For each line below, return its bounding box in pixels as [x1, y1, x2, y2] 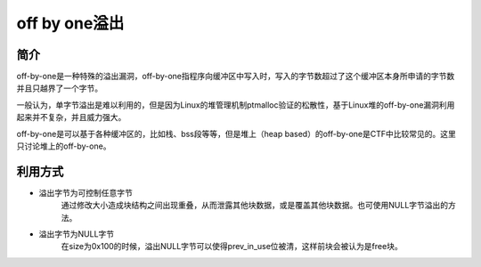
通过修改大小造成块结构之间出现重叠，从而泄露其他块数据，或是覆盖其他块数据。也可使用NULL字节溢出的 [61, 200, 449, 211]
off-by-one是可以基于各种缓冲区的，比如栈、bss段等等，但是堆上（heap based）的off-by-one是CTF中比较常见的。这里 [16, 128, 456, 139]
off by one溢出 [16, 13, 125, 33]
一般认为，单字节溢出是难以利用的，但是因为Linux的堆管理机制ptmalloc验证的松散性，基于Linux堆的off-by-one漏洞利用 [16, 99, 455, 110]
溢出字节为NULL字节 [38, 229, 115, 239]
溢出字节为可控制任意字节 [38, 187, 133, 198]
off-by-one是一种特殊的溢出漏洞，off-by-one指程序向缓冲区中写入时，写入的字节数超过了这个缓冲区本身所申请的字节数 [16, 71, 455, 82]
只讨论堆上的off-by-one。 [16, 141, 111, 151]
